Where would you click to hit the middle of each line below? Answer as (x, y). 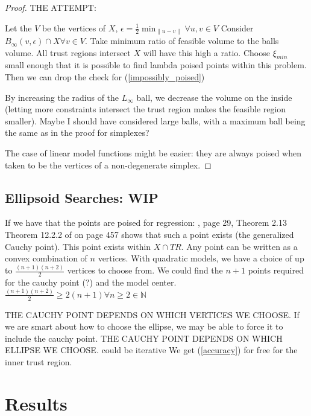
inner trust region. (39, 362)
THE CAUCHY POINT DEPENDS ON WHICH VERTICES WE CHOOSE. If (152, 314)
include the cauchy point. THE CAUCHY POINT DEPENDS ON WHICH (144, 338)
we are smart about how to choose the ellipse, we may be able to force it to (144, 326)
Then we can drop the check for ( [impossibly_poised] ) (105, 77)
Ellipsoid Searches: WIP (82, 197)
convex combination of (46, 258)
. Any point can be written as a (239, 246)
